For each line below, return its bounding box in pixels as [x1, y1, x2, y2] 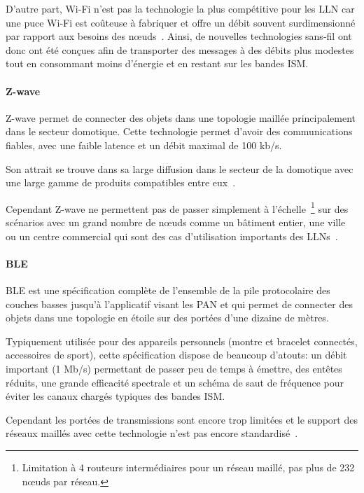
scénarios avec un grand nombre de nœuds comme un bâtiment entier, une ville [6, 214, 346, 229]
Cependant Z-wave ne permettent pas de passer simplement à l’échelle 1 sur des [6, 199, 349, 216]
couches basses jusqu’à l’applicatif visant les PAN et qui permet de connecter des [6, 296, 353, 311]
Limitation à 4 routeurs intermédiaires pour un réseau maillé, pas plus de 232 [22, 459, 355, 474]
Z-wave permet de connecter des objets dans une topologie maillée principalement [6, 110, 356, 125]
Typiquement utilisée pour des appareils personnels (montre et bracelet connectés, [6, 333, 358, 348]
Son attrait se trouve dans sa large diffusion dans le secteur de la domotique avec [6, 161, 353, 176]
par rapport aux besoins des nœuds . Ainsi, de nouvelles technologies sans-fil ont [6, 29, 352, 43]
